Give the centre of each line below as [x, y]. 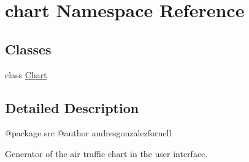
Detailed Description [72, 107]
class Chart [26, 74]
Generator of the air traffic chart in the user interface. [106, 153]
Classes [28, 49]
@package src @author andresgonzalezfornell [88, 133]
